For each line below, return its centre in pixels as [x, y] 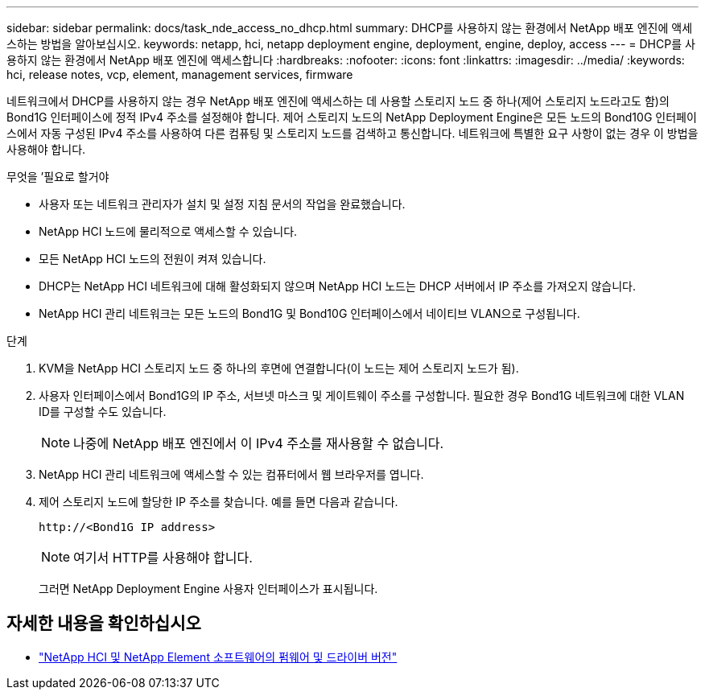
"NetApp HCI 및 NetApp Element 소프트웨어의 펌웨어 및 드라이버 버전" [218, 657]
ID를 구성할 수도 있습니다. [103, 412]
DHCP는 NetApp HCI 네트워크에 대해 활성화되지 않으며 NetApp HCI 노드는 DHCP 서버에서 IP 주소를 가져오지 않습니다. [338, 286]
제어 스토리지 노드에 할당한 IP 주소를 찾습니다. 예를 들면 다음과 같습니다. [219, 502]
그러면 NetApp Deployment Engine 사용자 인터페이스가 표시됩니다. [208, 589]
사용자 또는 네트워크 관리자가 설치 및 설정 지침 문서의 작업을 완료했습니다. [222, 204]
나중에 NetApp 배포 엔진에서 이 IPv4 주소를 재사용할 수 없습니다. [259, 443]
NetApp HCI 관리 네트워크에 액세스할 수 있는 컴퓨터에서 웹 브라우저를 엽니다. [231, 474]
